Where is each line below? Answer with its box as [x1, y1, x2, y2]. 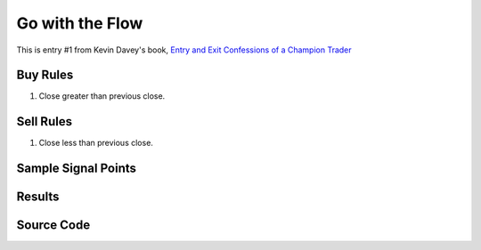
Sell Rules [16, 114, 73, 129]
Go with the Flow [16, 13, 143, 33]
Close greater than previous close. [38, 91, 166, 101]
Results [16, 190, 60, 205]
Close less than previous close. [38, 138, 153, 149]
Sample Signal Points [16, 161, 137, 176]
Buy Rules [16, 68, 74, 83]
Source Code [16, 218, 91, 233]
